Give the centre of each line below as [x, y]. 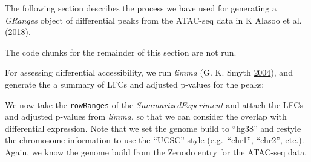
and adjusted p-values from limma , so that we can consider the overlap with [146, 116]
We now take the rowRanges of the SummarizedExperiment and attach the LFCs [154, 104]
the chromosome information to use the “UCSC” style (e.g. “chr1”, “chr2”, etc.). [155, 140]
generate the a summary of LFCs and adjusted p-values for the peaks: [135, 84]
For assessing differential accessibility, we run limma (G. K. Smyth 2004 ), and [149, 72]
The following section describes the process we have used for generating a [141, 8]
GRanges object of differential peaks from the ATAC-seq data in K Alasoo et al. [153, 20]
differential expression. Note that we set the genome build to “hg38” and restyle [153, 128]
